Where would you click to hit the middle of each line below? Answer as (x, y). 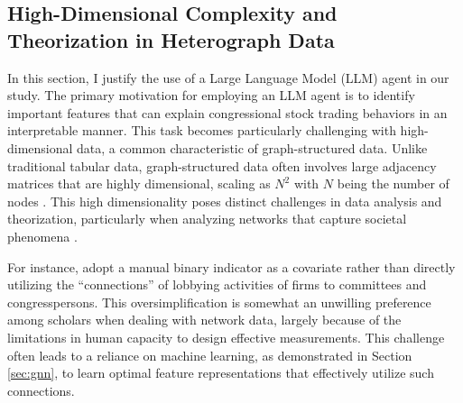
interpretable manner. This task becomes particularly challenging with (202, 130)
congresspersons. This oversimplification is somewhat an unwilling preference (219, 302)
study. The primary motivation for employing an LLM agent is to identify (211, 95)
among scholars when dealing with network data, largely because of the (204, 320)
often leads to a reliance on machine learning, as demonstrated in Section (210, 355)
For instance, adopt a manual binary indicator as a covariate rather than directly (231, 266)
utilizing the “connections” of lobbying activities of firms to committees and (217, 284)
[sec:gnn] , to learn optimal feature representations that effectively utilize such (221, 373)
